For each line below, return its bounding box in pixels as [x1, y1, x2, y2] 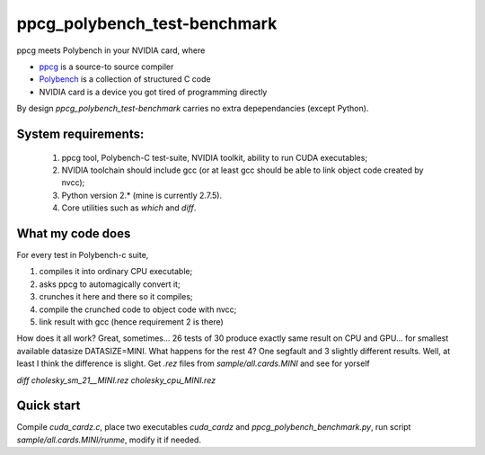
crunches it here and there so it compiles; [39, 291, 193, 302]
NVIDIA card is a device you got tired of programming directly [39, 86, 268, 97]
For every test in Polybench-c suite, [16, 249, 149, 260]
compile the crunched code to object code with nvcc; [39, 304, 237, 315]
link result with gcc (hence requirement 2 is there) [39, 316, 224, 327]
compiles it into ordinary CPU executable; [39, 266, 193, 277]
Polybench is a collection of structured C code [39, 74, 211, 85]
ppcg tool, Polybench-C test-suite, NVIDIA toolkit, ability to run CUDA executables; [61, 152, 368, 163]
